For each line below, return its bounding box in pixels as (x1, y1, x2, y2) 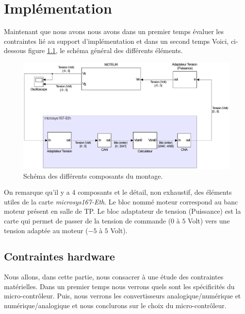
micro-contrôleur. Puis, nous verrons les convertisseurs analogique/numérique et (4, 291, 241, 301)
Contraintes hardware (4, 249, 115, 264)
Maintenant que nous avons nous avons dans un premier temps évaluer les (4, 26, 224, 37)
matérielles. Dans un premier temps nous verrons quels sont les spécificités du (4, 281, 235, 291)
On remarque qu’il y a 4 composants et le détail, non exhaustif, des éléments (4, 187, 232, 197)
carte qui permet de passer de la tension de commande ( (4, 215, 171, 225)
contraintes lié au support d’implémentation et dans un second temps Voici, (4, 36, 229, 46)
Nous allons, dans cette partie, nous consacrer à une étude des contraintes (4, 272, 224, 282)
